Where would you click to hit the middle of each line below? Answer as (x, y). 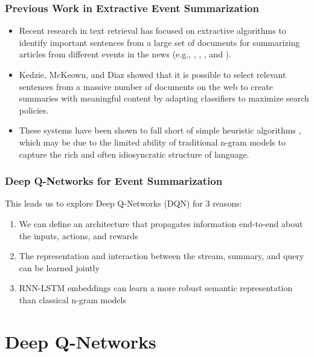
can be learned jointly (59, 267)
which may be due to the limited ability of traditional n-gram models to (152, 142)
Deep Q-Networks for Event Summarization (114, 181)
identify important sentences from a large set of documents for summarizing (159, 42)
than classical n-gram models (72, 299)
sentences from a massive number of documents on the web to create (146, 86)
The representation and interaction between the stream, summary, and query (162, 256)
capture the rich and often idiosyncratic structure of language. (134, 154)
